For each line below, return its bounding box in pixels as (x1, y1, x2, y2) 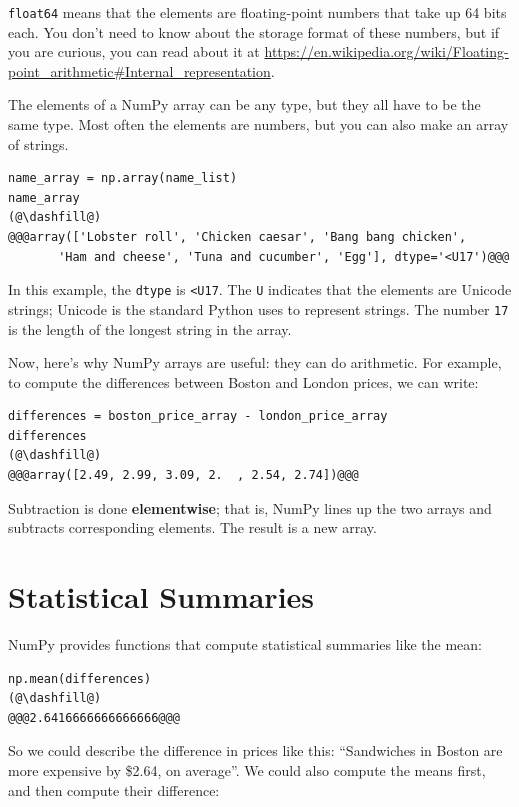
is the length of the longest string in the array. (8, 318, 292, 339)
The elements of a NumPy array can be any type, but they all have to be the (8, 94, 481, 115)
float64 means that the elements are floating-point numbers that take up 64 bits (8, 2, 507, 22)
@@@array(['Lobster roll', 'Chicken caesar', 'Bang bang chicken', (8, 230, 467, 244)
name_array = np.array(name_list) (8, 171, 238, 186)
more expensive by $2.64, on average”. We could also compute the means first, (8, 759, 486, 780)
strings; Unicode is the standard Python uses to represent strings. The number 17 (8, 298, 509, 319)
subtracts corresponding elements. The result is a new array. (8, 517, 377, 538)
